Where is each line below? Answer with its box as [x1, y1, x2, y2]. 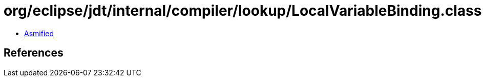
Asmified [24, 29, 54, 38]
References [4, 46, 64, 60]
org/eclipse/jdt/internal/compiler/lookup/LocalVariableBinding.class [4, 2, 482, 19]
